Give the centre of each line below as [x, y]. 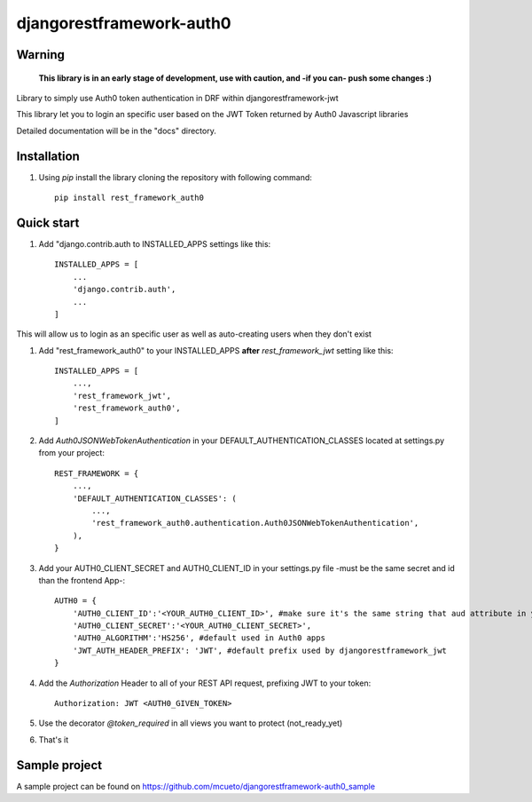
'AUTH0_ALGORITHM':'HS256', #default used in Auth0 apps [199, 638]
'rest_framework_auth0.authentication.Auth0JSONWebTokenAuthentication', [255, 523]
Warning [41, 55]
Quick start [48, 222]
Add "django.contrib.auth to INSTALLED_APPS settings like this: [155, 243]
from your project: [72, 453]
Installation [48, 156]
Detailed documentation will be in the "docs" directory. [116, 131]
